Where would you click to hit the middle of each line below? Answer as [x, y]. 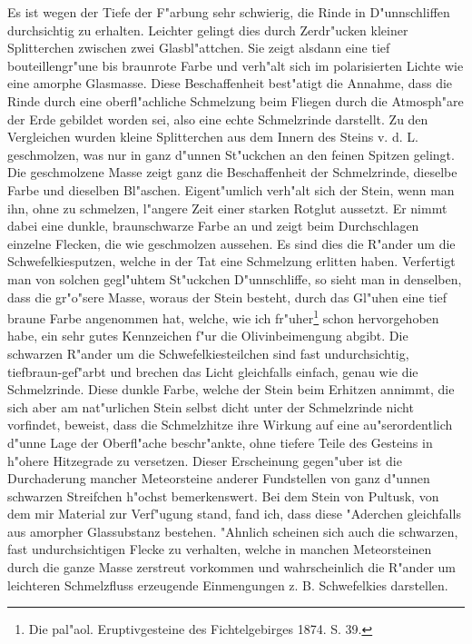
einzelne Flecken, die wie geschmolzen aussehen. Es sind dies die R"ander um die [231, 243]
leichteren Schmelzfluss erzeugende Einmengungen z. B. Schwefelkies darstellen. [228, 585]
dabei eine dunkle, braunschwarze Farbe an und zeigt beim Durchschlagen [213, 226]
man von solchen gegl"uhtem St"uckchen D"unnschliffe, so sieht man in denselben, [235, 278]
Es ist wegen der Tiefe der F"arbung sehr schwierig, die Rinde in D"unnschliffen [229, 12]
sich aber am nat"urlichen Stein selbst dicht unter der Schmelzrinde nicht [211, 406]
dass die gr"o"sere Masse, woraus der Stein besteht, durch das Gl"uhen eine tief [227, 297]
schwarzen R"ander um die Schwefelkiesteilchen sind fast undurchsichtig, [208, 353]
